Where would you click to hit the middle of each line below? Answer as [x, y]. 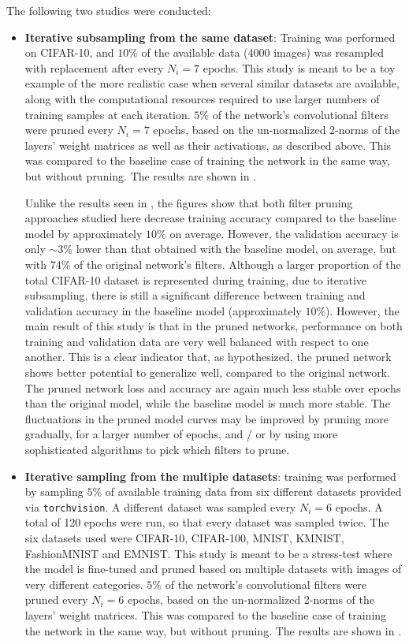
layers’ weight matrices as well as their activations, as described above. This [208, 145]
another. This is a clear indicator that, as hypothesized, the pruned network [208, 357]
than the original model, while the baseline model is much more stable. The [207, 403]
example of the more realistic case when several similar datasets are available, [212, 83]
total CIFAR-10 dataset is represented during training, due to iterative [196, 279]
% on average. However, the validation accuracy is [278, 233]
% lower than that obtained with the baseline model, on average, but [230, 249]
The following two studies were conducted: [109, 10]
